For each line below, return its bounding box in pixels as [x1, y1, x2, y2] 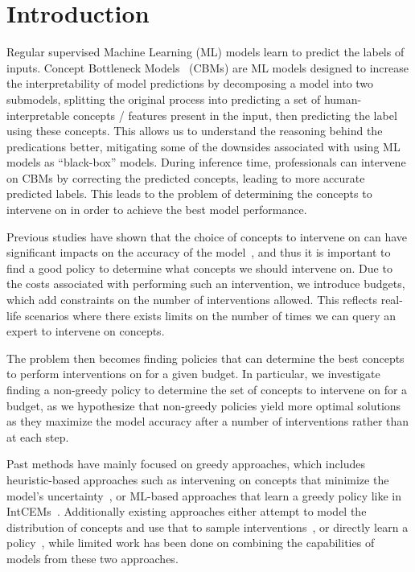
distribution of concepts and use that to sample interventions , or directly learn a [6, 518, 409, 535]
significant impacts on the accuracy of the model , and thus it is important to [6, 244, 391, 261]
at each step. [6, 428, 69, 445]
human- [323, 90, 362, 107]
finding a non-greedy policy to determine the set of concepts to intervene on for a [6, 381, 408, 397]
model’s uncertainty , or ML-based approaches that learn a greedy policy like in [6, 487, 402, 504]
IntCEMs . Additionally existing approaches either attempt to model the [6, 503, 367, 520]
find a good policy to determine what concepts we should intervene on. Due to [6, 259, 392, 276]
